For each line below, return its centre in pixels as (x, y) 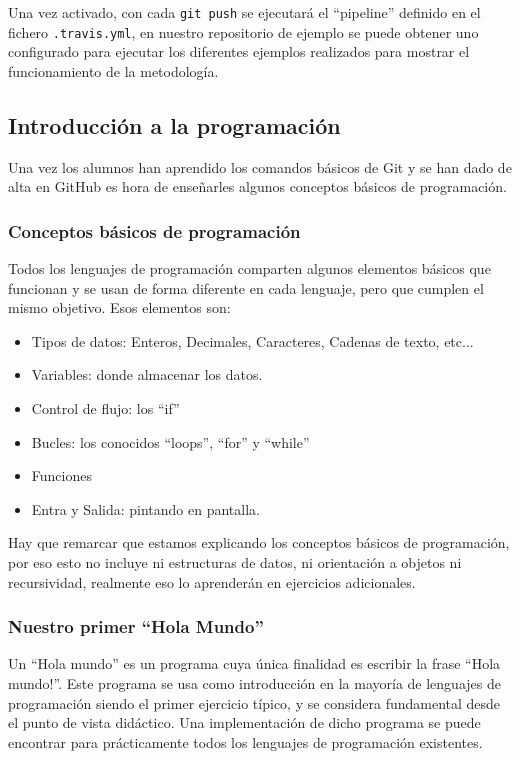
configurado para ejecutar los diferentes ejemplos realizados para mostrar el (239, 51)
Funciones (61, 475)
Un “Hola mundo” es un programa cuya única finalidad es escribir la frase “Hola (254, 663)
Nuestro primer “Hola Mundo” (136, 626)
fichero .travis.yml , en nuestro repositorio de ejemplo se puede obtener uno (243, 31)
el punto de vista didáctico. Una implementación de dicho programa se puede (244, 722)
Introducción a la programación (174, 124)
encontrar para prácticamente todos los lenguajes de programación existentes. (245, 741)
